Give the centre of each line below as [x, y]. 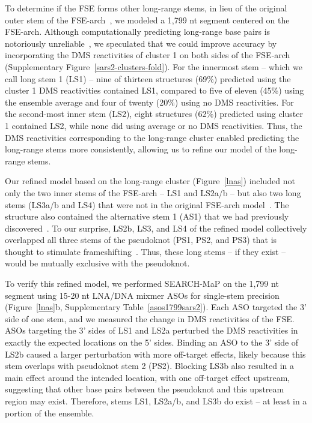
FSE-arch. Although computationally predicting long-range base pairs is [138, 31]
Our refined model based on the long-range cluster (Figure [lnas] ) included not [150, 181]
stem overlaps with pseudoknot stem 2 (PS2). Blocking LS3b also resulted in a [149, 366]
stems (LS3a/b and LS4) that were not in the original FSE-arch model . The [147, 204]
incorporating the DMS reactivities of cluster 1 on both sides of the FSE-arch [148, 55]
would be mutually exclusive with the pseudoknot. [97, 263]
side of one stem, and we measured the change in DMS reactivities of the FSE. [150, 318]
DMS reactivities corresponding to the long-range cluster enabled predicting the [152, 137]
